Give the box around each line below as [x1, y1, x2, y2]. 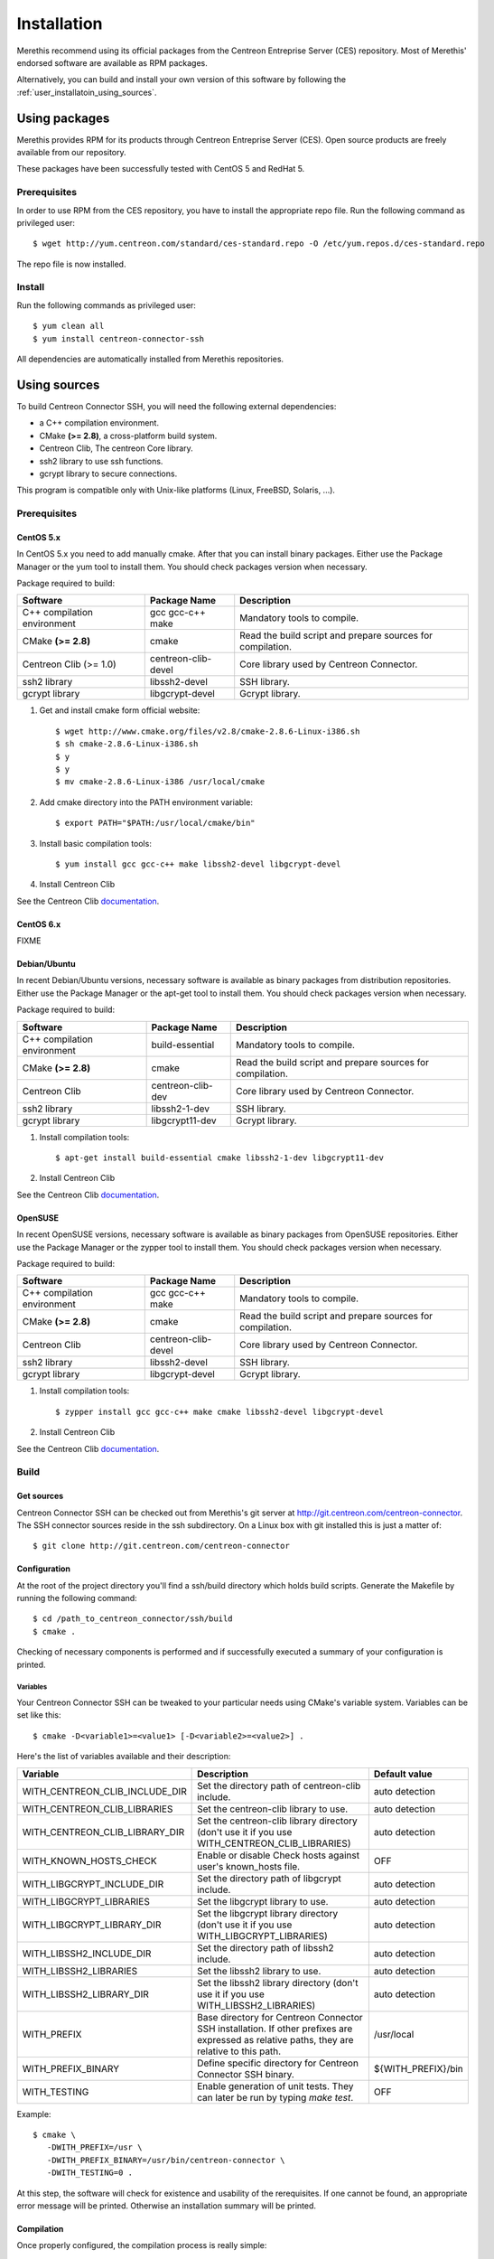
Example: [16, 2108, 51, 2119]
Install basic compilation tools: [39, 838, 153, 848]
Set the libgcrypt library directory [197, 1907, 339, 1919]
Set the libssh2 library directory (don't [197, 1976, 359, 1989]
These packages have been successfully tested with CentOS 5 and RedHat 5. [16, 164, 305, 174]
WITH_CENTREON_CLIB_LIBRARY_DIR [22, 1825, 185, 1838]
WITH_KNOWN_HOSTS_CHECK [22, 1854, 157, 1867]
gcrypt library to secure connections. [39, 468, 178, 479]
